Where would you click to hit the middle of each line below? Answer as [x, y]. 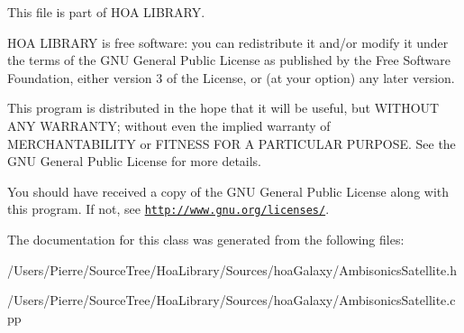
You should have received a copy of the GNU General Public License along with [228, 191]
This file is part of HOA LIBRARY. [106, 12]
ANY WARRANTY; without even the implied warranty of [169, 125]
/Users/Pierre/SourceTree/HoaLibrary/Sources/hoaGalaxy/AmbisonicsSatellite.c [232, 300]
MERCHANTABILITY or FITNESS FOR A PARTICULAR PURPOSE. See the [232, 143]
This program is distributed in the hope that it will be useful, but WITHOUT [223, 108]
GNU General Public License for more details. [135, 161]
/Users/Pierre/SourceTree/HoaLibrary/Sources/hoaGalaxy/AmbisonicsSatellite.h [232, 269]
